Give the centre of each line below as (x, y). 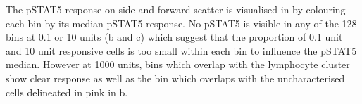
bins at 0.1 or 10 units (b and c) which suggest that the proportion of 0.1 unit (174, 37)
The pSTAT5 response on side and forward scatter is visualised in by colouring (176, 9)
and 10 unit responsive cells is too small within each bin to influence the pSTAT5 (181, 50)
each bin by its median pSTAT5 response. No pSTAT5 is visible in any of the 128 (181, 23)
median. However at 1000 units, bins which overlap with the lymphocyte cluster (178, 64)
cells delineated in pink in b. (67, 92)
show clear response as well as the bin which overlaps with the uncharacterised (175, 78)
